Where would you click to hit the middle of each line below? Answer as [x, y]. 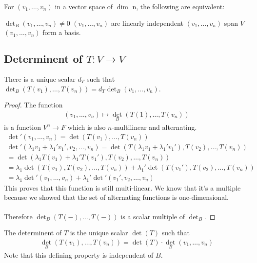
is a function [22, 127]
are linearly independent [147, 23]
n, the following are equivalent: [178, 6]
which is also [87, 127]
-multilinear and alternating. [154, 127]
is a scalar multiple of [153, 216]
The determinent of [33, 233]
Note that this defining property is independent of [79, 254]
